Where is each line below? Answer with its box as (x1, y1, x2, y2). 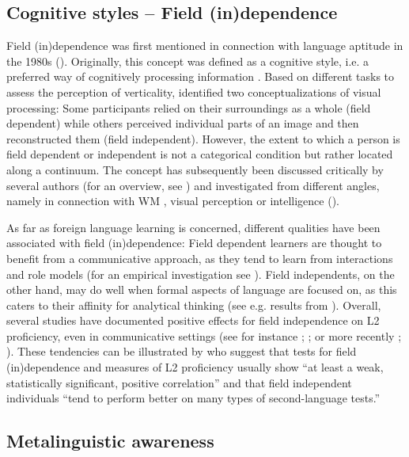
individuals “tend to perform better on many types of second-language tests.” (6, 390, 381, 406)
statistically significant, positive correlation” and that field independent (6, 374, 352, 390)
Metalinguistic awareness (6, 428, 214, 453)
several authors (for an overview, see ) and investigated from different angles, (6, 177, 380, 193)
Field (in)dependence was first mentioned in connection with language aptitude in (6, 37, 403, 54)
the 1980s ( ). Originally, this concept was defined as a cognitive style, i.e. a (6, 52, 369, 69)
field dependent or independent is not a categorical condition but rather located (6, 146, 393, 162)
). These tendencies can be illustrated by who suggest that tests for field (6, 343, 357, 360)
